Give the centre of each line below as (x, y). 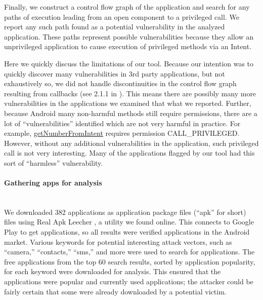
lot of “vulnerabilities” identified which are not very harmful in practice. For (122, 123)
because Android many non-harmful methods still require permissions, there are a (131, 113)
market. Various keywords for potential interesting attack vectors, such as (118, 241)
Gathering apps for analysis (53, 183)
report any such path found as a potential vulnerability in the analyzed (115, 27)
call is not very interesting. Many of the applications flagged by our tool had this (129, 153)
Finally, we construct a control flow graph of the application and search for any (127, 7)
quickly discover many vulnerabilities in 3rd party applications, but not (115, 73)
